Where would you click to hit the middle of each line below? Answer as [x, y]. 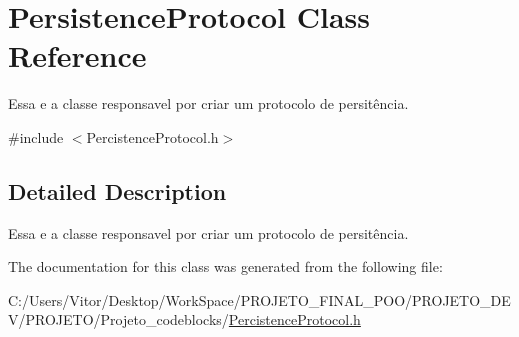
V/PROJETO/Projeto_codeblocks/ [118, 319]
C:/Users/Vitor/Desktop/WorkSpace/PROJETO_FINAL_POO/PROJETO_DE [259, 299]
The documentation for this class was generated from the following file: [225, 266]
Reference [77, 55]
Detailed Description [117, 190]
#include [36, 136]
